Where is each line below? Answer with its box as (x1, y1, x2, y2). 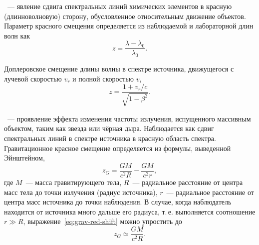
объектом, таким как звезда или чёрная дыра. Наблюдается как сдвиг (4, 123, 214, 133)
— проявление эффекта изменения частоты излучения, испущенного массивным (7, 113, 251, 123)
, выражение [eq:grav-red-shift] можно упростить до (23, 216, 182, 226)
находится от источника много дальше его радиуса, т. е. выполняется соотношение (4, 206, 256, 216)
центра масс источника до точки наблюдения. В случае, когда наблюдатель (4, 196, 232, 207)
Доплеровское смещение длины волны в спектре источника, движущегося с (4, 63, 234, 74)
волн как (4, 30, 30, 40)
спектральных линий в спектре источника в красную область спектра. (4, 133, 216, 143)
